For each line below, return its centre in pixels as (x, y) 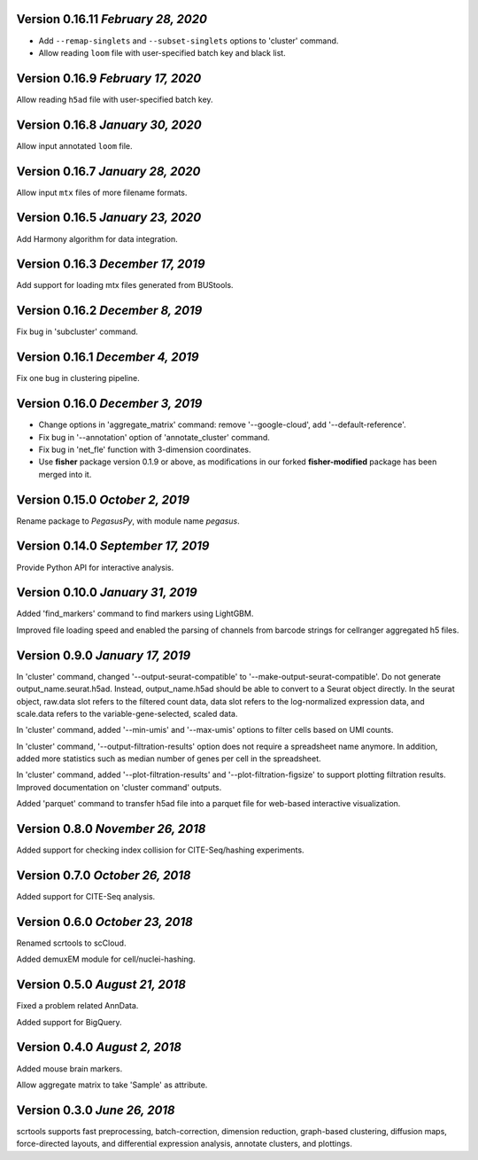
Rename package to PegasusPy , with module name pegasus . (128, 521)
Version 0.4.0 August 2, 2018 (99, 1047)
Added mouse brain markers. (69, 1069)
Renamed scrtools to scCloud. (71, 943)
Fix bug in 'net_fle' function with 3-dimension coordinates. (145, 449)
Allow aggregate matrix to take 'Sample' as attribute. (112, 1085)
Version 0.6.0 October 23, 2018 (105, 922)
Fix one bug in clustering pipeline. (78, 378)
